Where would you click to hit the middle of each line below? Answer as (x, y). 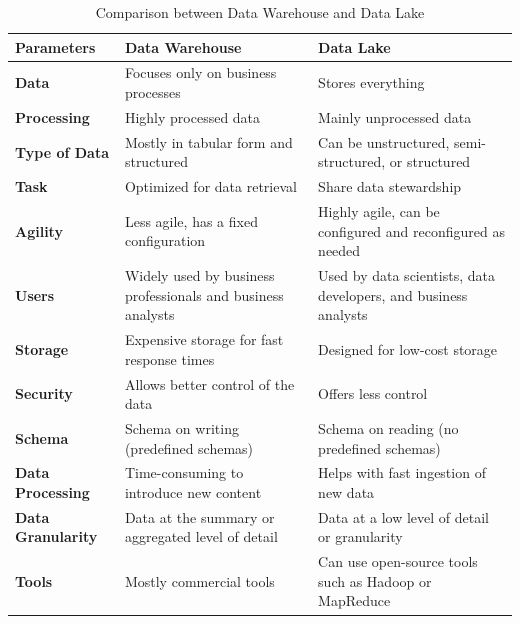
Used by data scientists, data (406, 275)
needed (339, 250)
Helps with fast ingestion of (402, 472)
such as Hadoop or (375, 580)
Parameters (55, 46)
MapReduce (354, 600)
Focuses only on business (200, 72)
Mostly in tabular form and (208, 141)
